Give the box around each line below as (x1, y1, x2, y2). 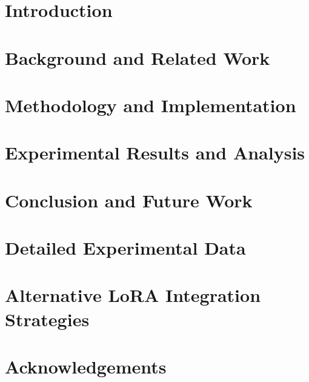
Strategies (5, 306, 90, 331)
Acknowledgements (5, 354, 167, 378)
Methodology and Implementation (5, 92, 296, 117)
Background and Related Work (5, 45, 270, 70)
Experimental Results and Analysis (5, 140, 305, 165)
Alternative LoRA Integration (5, 283, 261, 307)
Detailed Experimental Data (5, 235, 246, 260)
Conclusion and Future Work (5, 187, 253, 212)
